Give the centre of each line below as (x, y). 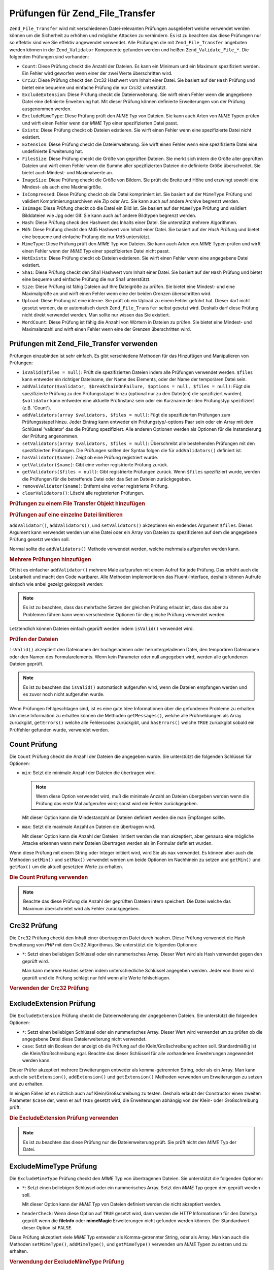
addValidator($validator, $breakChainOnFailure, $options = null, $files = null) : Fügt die (136, 387)
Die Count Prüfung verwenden (49, 877)
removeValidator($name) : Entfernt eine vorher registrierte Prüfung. (95, 486)
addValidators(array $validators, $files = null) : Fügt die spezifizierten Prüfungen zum (126, 415)
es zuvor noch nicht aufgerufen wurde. (64, 694)
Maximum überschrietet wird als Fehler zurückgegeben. (81, 908)
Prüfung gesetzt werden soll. (40, 539)
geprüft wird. (36, 961)
